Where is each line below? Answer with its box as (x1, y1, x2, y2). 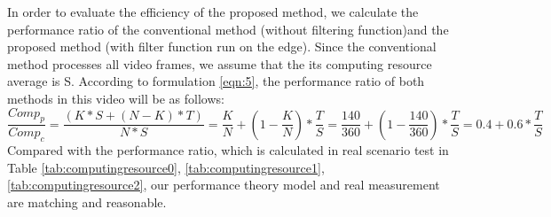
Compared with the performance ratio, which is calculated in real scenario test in (7, 141, 449, 159)
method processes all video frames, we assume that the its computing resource (7, 54, 432, 73)
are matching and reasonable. (7, 192, 167, 211)
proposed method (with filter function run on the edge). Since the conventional (7, 37, 437, 56)
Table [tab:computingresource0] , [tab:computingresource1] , (7, 158, 325, 176)
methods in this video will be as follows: (7, 89, 224, 107)
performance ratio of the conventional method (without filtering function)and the (7, 19, 449, 38)
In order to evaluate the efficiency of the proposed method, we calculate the (7, 3, 419, 20)
